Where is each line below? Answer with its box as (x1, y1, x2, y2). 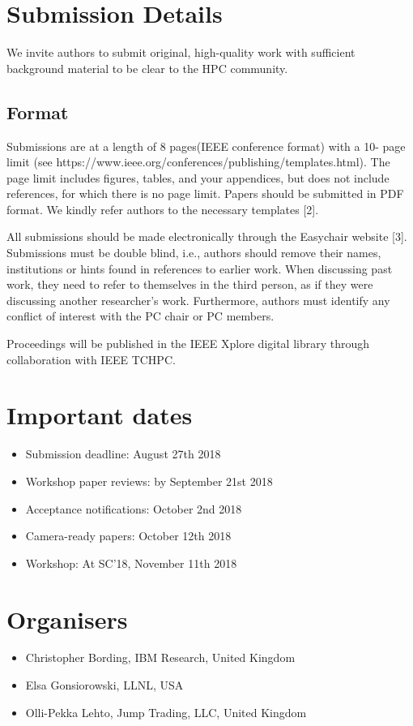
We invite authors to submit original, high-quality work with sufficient (6, 44, 356, 61)
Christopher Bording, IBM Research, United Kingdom (25, 649, 296, 666)
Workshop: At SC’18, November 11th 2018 (25, 554, 237, 571)
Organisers (6, 602, 128, 635)
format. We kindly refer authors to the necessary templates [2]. (6, 200, 319, 217)
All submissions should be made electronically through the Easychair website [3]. (6, 228, 407, 245)
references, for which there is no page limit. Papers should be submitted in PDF (6, 185, 404, 202)
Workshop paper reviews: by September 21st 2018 (25, 472, 273, 489)
